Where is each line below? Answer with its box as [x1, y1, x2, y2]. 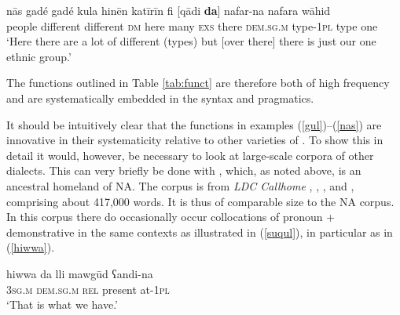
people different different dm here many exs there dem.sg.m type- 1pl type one [6, 17, 378, 34]
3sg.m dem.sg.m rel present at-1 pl [6, 281, 170, 297]
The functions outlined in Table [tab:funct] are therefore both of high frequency [6, 74, 390, 91]
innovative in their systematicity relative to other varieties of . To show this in [6, 132, 383, 148]
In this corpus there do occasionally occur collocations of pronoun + [6, 208, 336, 225]
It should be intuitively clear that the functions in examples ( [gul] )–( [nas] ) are [6, 116, 382, 132]
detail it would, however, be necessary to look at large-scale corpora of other [6, 147, 374, 163]
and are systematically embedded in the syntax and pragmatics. [6, 89, 314, 106]
